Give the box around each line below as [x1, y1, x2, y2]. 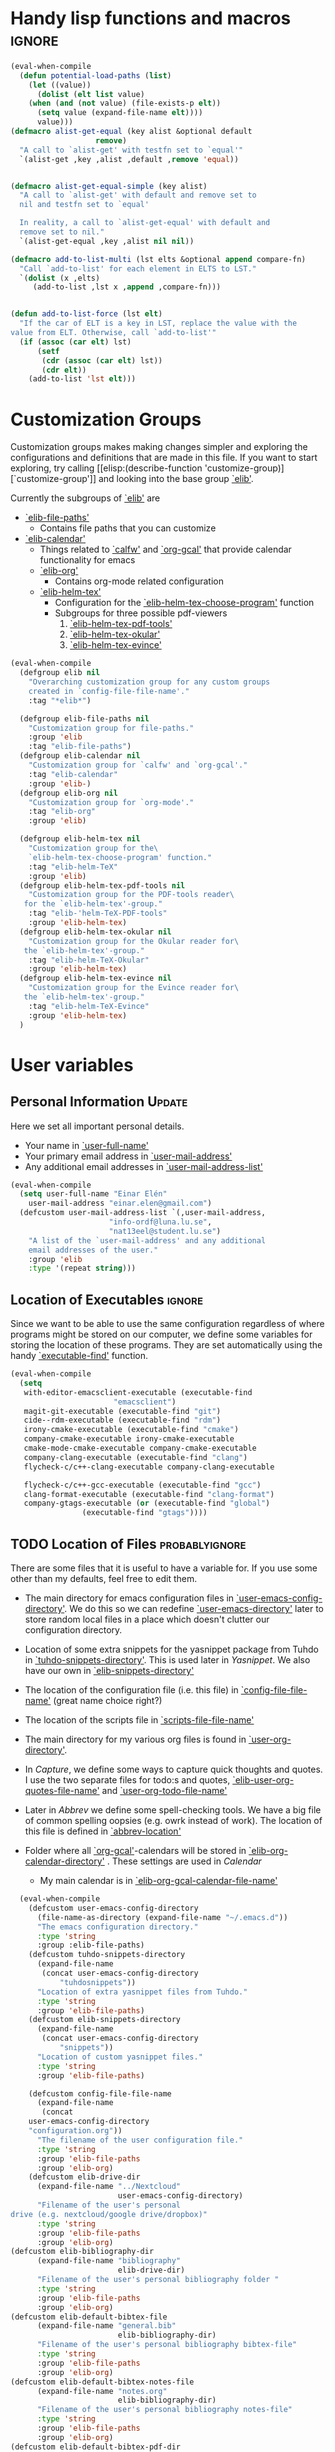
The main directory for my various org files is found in [24, 1733, 247, 1745]
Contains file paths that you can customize [39, 522, 217, 534]
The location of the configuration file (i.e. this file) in [24, 1684, 239, 1696]
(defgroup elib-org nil [19, 788, 118, 798]
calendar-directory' [24, 1855, 105, 1867]
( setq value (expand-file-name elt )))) [36, 108, 203, 118]
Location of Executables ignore [10, 1291, 204, 1308]
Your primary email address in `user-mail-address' [24, 1150, 233, 1162]
